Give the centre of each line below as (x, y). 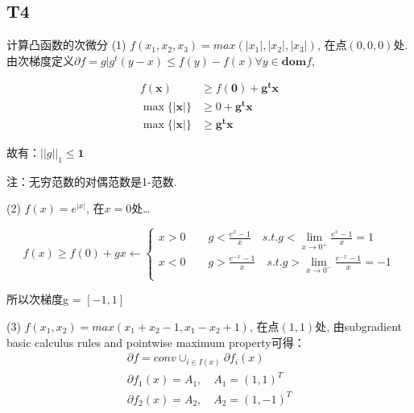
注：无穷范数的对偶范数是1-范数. (92, 181)
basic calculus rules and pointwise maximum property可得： (156, 342)
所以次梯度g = (44, 299)
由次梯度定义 (40, 60)
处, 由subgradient (359, 326)
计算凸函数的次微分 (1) (66, 45)
